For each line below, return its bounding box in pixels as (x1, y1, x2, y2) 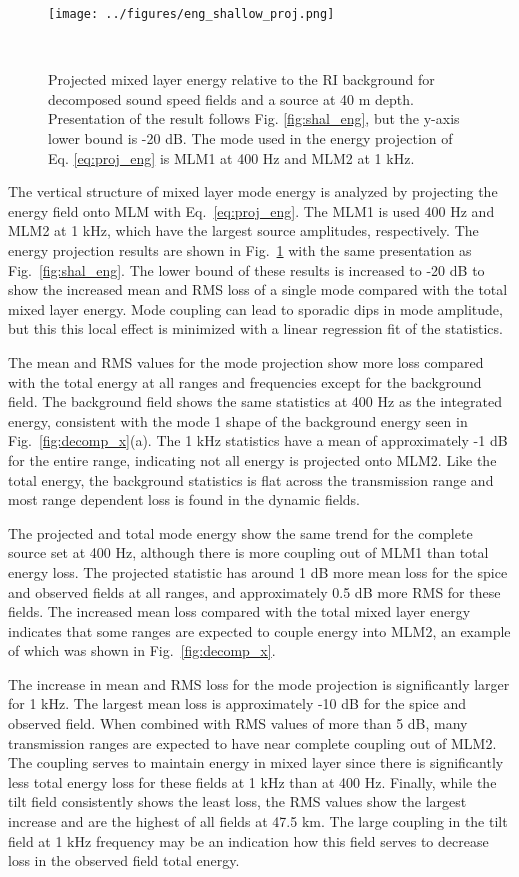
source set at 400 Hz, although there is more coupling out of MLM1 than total (8, 542, 489, 563)
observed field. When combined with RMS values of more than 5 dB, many (8, 713, 468, 734)
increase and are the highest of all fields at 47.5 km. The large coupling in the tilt (8, 811, 508, 832)
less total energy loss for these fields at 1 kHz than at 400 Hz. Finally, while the (8, 771, 497, 792)
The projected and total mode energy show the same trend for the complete (8, 522, 473, 543)
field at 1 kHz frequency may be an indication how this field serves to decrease (8, 830, 489, 851)
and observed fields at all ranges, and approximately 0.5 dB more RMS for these (8, 581, 501, 602)
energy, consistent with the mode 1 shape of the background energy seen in (8, 410, 468, 431)
